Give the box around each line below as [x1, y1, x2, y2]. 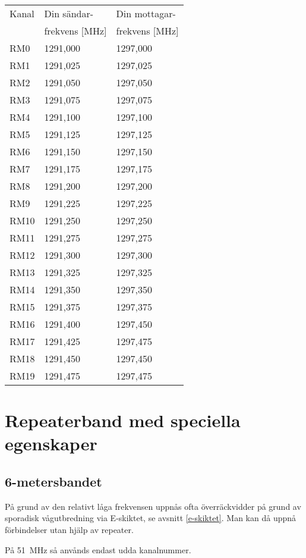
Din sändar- [44, 7, 94, 20]
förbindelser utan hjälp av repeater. [5, 523, 134, 535]
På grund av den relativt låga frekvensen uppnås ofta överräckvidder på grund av [5, 500, 301, 512]
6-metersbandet [5, 472, 102, 490]
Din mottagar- [116, 7, 176, 20]
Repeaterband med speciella [5, 408, 241, 432]
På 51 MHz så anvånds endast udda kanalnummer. [5, 543, 191, 556]
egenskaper [5, 431, 97, 456]
